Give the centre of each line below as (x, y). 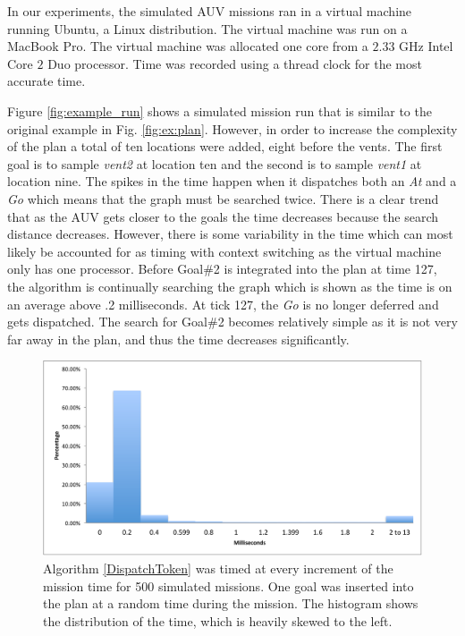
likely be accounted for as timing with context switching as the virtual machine (224, 251)
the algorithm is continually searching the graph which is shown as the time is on (230, 286)
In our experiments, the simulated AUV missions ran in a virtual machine (210, 11)
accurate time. (46, 81)
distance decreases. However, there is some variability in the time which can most (230, 234)
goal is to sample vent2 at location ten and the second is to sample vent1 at (215, 163)
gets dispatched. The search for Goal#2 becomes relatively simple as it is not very (232, 322)
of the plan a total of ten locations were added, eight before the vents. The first (225, 146)
